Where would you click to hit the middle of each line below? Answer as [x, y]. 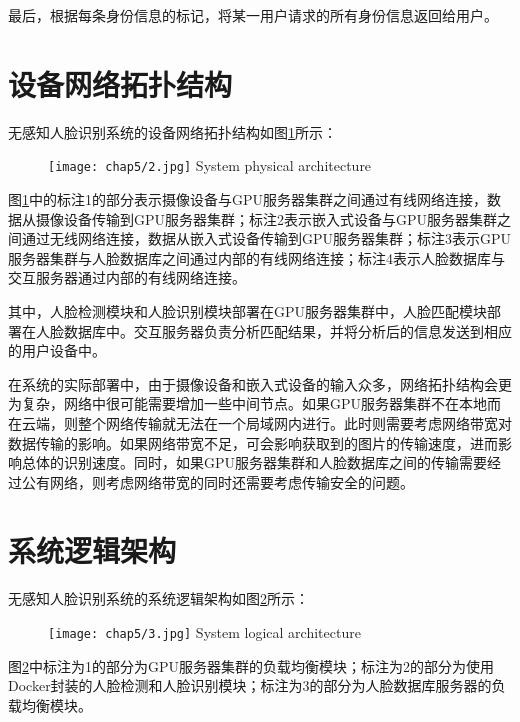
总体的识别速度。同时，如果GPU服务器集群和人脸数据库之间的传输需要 [254, 462]
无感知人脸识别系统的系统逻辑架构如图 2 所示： [158, 598]
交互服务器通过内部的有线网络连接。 [127, 277]
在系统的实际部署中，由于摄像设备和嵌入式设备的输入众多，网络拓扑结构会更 [260, 383]
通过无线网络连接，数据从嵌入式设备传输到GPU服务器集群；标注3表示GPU [266, 238]
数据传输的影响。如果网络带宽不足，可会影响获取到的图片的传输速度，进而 [253, 442]
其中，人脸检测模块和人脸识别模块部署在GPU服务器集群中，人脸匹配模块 [248, 310]
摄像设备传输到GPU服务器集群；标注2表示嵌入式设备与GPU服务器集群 [266, 218]
